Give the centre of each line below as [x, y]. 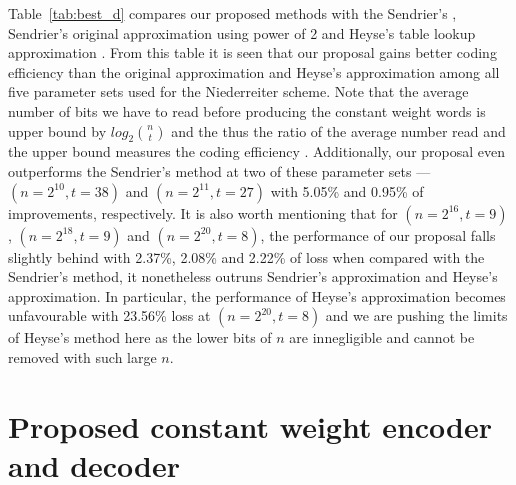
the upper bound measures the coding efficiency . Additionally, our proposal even [257, 151]
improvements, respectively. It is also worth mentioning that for [203, 212]
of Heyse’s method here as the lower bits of [140, 337]
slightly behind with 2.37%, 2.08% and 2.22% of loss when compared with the [246, 256]
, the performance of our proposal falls [378, 234]
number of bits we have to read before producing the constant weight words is [247, 110]
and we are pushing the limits [416, 315]
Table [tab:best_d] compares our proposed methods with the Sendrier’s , [232, 13]
